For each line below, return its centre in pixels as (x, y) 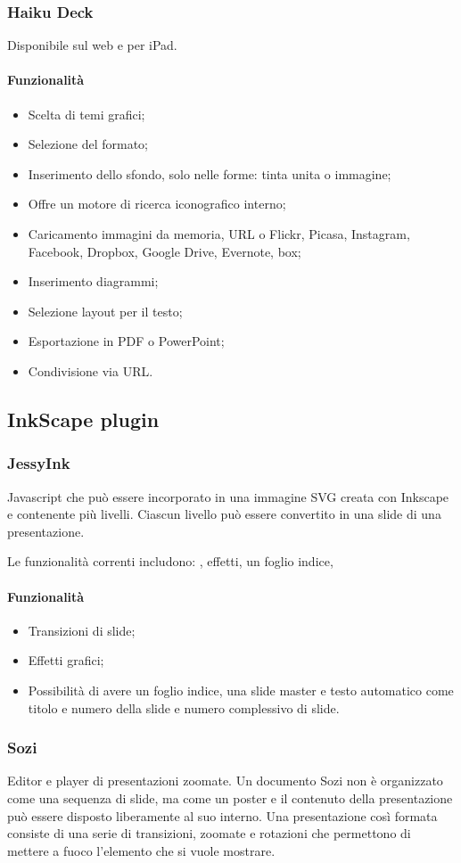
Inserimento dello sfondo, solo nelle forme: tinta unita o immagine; (210, 173)
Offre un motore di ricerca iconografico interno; (157, 204)
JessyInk (39, 463)
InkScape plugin (83, 419)
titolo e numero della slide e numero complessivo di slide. (184, 707)
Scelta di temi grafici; (86, 114)
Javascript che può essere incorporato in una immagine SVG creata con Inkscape (228, 496)
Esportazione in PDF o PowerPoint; (126, 341)
